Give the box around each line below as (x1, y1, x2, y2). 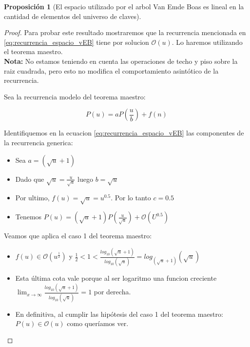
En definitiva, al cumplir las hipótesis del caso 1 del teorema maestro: (15, 308, 223, 319)
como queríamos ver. (67, 318, 129, 328)
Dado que (15, 173, 44, 184)
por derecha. (94, 287, 131, 297)
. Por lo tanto (111, 193, 151, 203)
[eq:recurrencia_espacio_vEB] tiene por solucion (4, 37, 149, 47)
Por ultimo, (15, 193, 50, 203)
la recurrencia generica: (4, 137, 73, 147)
